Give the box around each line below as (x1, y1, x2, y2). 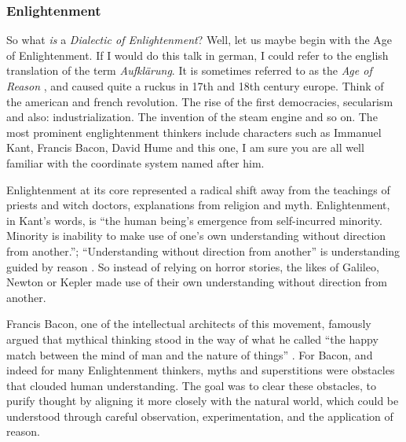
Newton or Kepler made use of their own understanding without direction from (6, 274, 387, 290)
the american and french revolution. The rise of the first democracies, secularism (6, 93, 393, 109)
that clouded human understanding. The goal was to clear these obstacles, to (6, 377, 377, 393)
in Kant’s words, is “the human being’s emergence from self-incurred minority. (6, 212, 382, 228)
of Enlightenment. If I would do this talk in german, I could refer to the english (6, 46, 389, 63)
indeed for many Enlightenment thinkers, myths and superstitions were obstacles (6, 362, 395, 378)
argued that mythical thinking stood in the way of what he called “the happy (6, 330, 379, 347)
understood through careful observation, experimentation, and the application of (6, 407, 393, 424)
